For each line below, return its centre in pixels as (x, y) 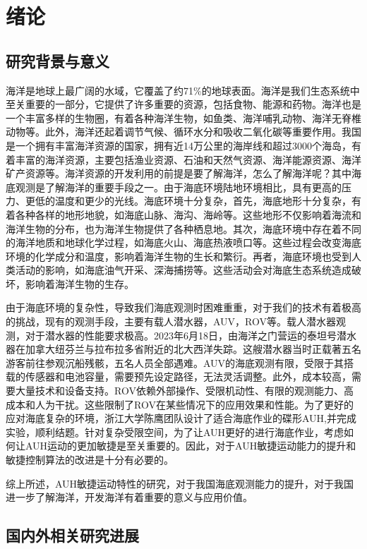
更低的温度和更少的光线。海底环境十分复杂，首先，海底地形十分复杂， (188, 201)
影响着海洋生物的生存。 (79, 283)
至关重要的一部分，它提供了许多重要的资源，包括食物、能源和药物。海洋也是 (183, 104)
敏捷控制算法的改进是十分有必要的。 (90, 460)
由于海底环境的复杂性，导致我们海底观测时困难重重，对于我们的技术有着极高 (183, 307)
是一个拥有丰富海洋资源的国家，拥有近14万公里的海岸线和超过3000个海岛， (179, 145)
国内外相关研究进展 (72, 535)
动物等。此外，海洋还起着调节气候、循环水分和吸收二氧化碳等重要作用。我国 (183, 132)
